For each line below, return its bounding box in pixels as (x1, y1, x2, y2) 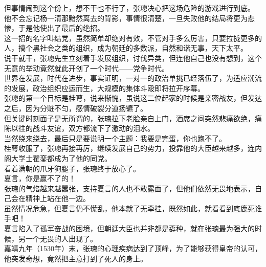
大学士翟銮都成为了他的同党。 (11, 152, 112, 163)
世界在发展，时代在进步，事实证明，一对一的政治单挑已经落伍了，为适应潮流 (4, 73, 262, 83)
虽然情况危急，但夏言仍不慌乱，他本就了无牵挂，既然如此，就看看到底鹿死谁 (4, 203, 262, 213)
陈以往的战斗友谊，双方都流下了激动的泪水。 (4, 123, 154, 133)
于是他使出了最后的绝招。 (18, 23, 104, 33)
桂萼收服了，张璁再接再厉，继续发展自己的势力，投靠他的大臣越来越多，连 (4, 143, 255, 153)
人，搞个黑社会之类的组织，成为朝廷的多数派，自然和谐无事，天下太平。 (4, 42, 248, 53)
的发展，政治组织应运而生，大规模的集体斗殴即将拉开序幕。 (4, 82, 205, 93)
